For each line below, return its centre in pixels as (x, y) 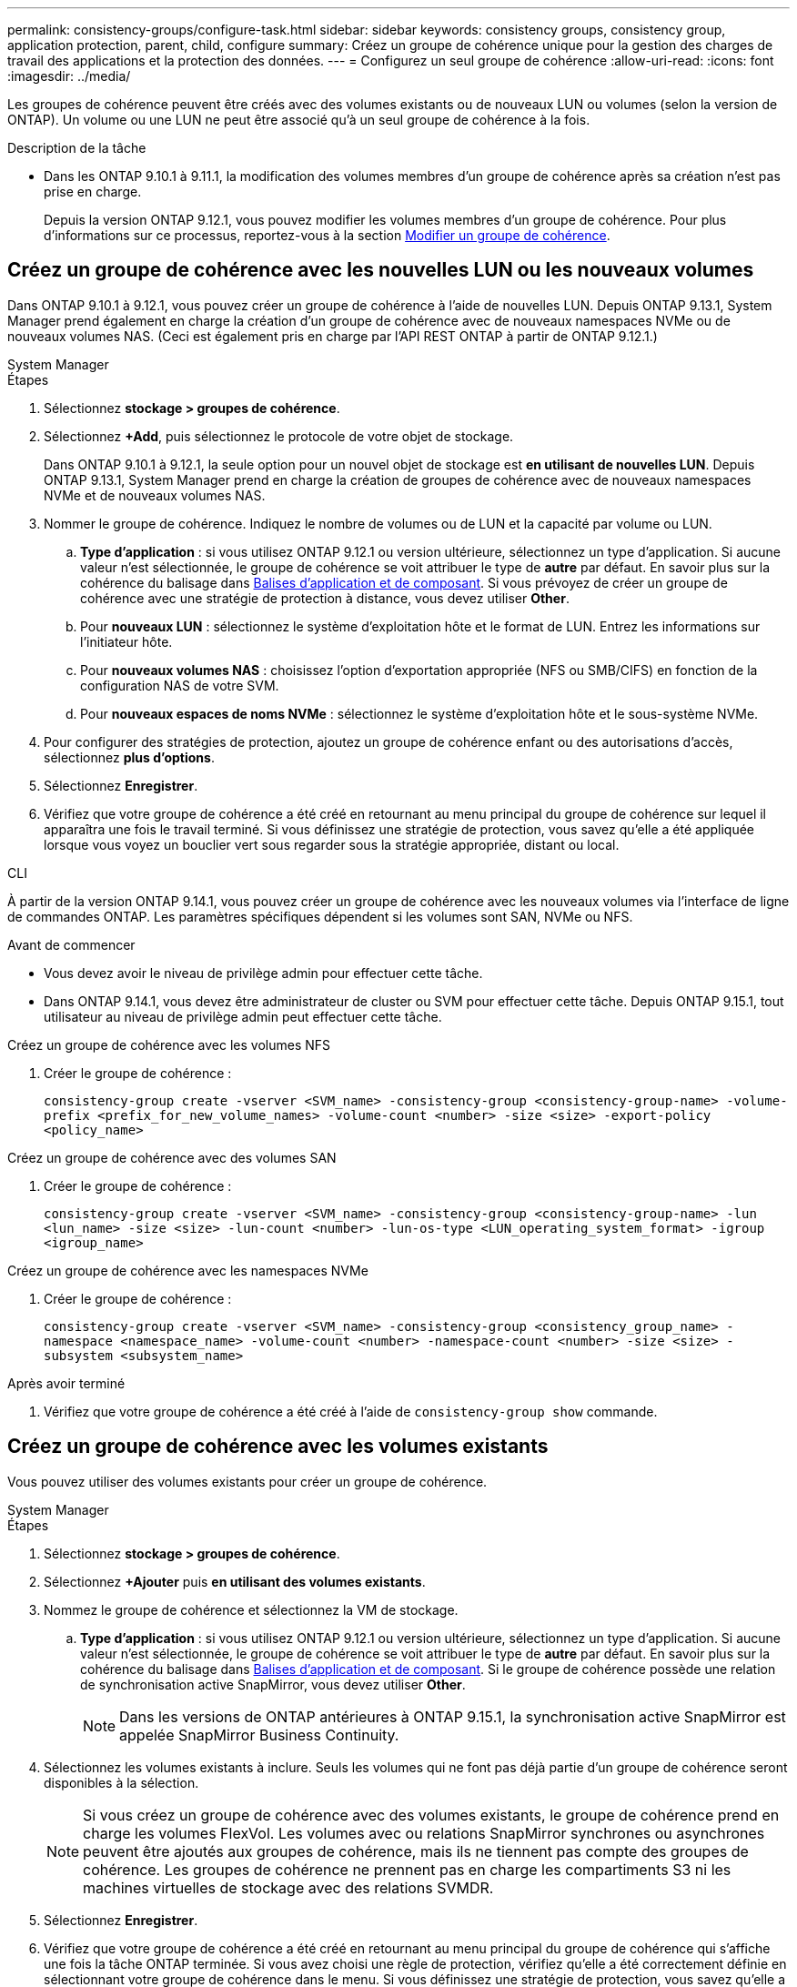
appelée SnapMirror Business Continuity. (259, 1735)
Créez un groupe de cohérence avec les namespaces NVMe (188, 1270)
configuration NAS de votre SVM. (180, 685)
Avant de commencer (71, 944)
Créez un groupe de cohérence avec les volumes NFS (169, 1044)
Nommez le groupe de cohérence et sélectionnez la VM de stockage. (251, 1609)
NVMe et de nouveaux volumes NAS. (155, 495)
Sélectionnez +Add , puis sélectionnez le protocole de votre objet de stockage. (279, 436)
